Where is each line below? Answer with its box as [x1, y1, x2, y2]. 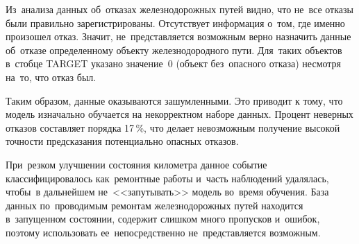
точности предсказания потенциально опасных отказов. [6, 134, 239, 148]
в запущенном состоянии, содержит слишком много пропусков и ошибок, [6, 211, 320, 226]
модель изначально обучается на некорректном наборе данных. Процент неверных [6, 107, 353, 121]
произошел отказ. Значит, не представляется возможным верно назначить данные [6, 29, 351, 44]
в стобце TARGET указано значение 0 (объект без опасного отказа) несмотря [6, 56, 342, 71]
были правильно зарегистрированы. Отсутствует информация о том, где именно [6, 15, 345, 30]
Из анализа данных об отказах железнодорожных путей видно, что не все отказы [6, 2, 353, 16]
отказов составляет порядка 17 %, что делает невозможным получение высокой [6, 120, 340, 134]
